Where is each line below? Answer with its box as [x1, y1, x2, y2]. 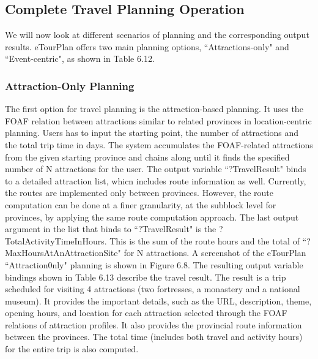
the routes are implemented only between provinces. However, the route [5, 186, 273, 199]
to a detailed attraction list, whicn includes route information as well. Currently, [5, 174, 306, 187]
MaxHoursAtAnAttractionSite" [5, 246, 121, 259]
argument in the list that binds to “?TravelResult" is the [5, 222, 216, 235]
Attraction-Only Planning [5, 78, 135, 93]
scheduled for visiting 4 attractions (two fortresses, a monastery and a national [5, 282, 300, 295]
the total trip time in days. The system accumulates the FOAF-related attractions [5, 138, 313, 151]
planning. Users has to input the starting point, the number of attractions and [5, 126, 299, 139]
